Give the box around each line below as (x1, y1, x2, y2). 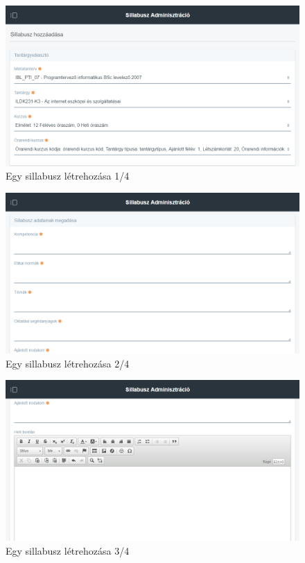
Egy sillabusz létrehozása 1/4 (6, 168, 130, 183)
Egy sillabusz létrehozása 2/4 (6, 356, 130, 370)
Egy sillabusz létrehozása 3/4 (6, 543, 130, 557)
